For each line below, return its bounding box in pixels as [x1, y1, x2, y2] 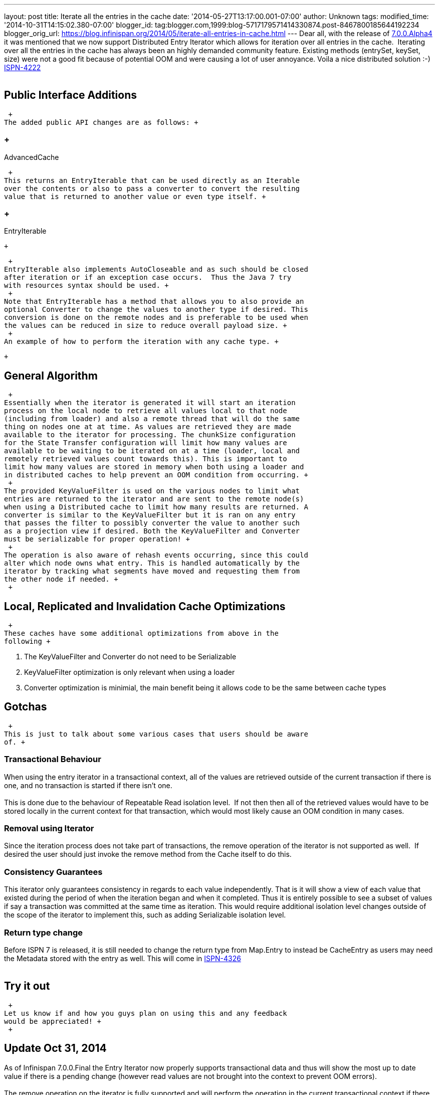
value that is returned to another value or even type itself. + [4, 192, 266, 201]
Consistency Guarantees [4, 866, 103, 877]
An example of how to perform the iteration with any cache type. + [4, 337, 279, 346]
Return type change [4, 927, 83, 938]
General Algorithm [4, 369, 98, 382]
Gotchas [4, 700, 47, 713]
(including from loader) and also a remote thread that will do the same [4, 415, 300, 423]
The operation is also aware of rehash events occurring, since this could [4, 551, 308, 560]
